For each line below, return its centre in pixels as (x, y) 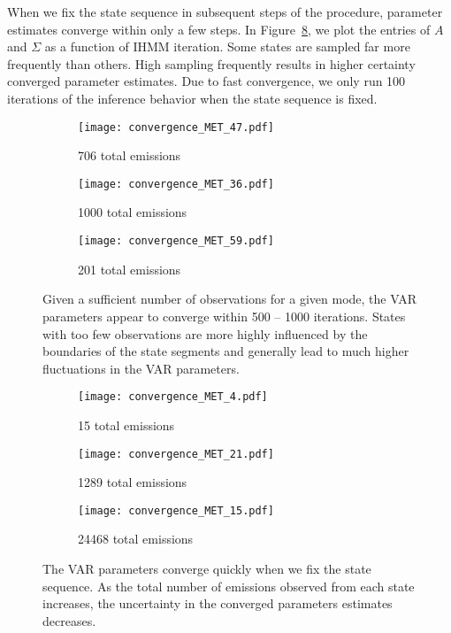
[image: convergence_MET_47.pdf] (176, 127)
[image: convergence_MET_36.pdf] (176, 184)
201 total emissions (130, 269)
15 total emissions (126, 425)
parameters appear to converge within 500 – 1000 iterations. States (224, 316)
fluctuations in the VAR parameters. (141, 368)
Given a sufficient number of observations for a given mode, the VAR (229, 299)
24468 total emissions (136, 539)
